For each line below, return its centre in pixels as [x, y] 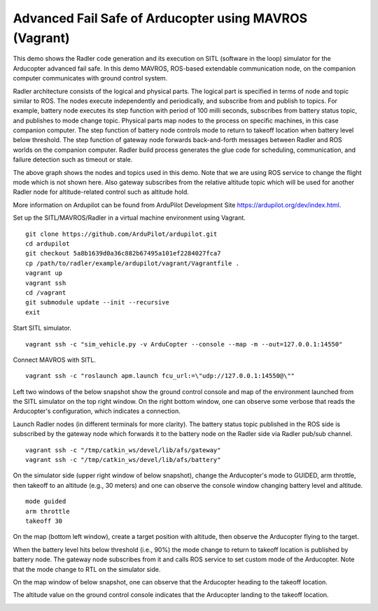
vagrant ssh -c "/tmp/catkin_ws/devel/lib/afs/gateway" [123, 450]
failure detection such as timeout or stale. [73, 160]
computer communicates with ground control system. [90, 78]
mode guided [46, 501]
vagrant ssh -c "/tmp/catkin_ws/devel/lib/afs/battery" [123, 460]
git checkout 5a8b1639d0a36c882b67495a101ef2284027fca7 [123, 253]
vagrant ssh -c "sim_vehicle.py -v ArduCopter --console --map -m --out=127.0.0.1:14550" [184, 344]
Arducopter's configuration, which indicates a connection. [97, 411]
